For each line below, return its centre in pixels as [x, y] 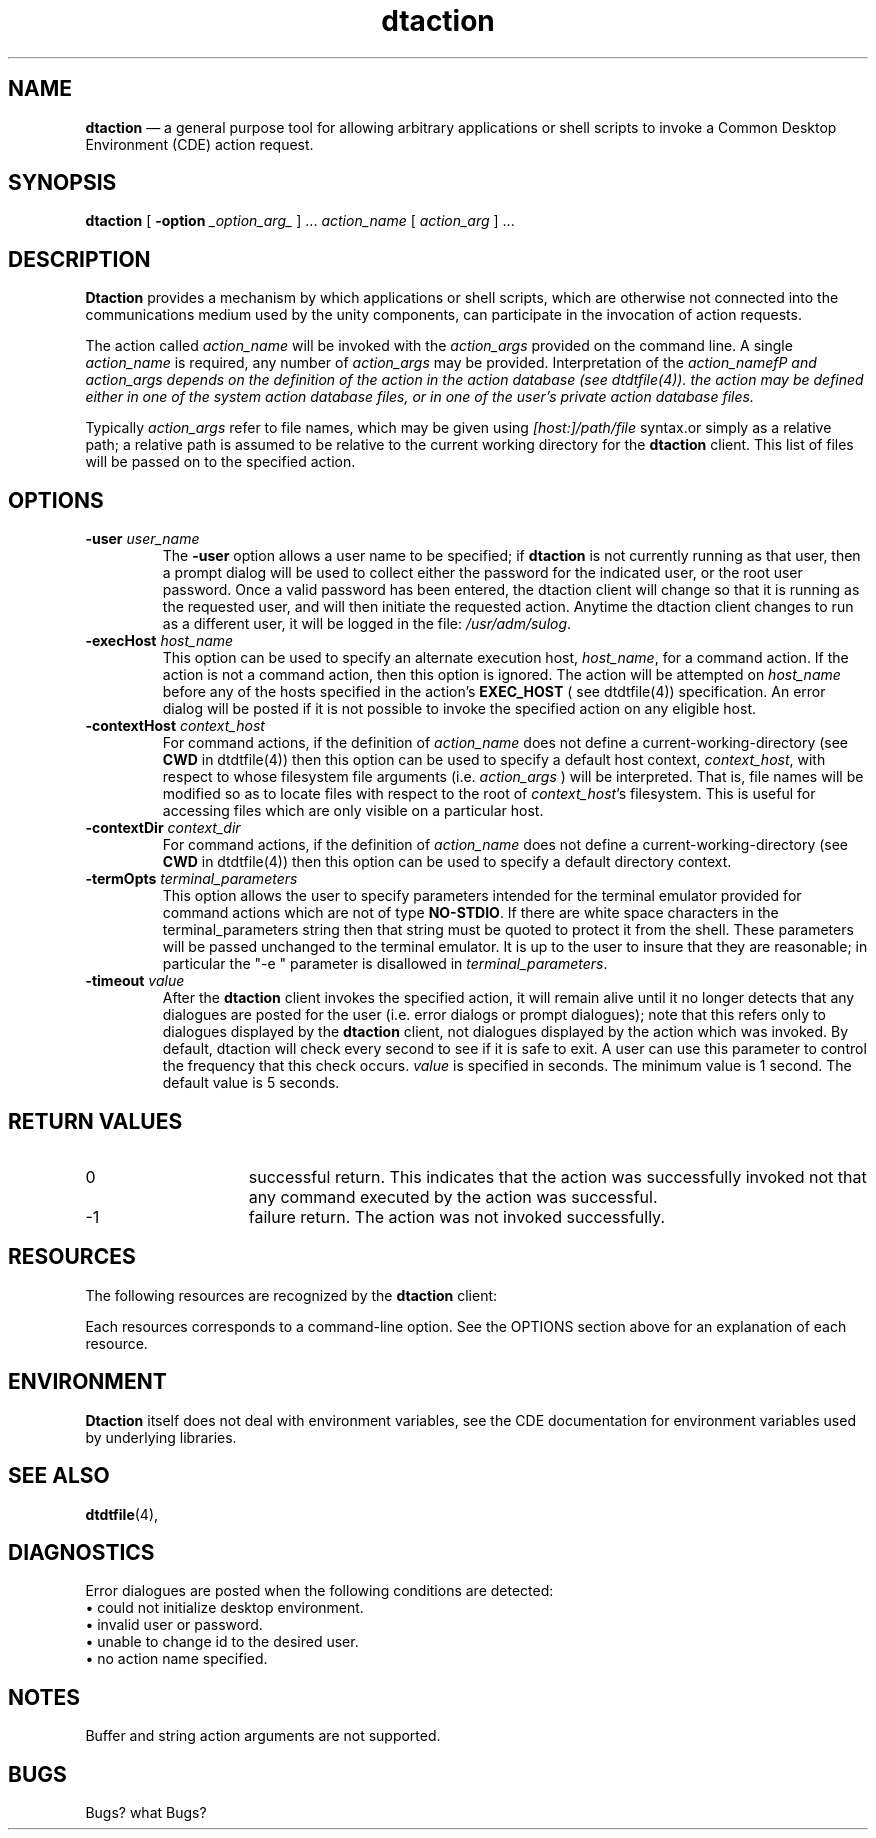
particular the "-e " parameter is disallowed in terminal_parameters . [385, 964]
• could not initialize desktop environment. [224, 1608]
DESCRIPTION [79, 259]
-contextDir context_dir [163, 828]
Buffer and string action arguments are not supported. [263, 1736]
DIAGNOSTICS [81, 1552]
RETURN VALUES [95, 1121]
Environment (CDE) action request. [199, 144]
